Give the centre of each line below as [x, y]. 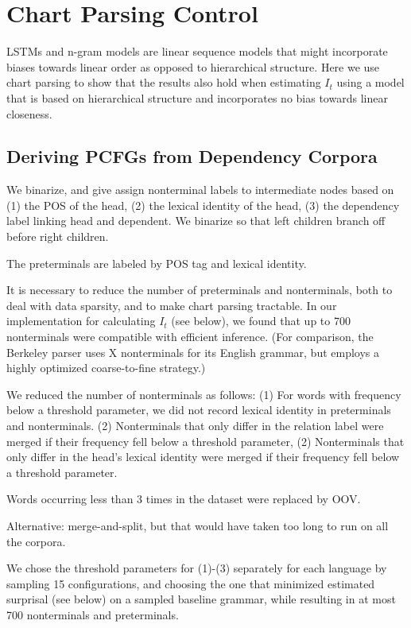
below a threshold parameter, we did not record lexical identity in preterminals [199, 410]
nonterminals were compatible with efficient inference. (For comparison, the [190, 337]
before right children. [58, 236]
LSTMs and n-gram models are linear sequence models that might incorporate [197, 51]
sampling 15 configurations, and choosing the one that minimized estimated [191, 583]
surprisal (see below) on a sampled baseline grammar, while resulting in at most [201, 599]
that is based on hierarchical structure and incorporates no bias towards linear [197, 97]
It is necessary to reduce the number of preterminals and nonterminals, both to [200, 290]
